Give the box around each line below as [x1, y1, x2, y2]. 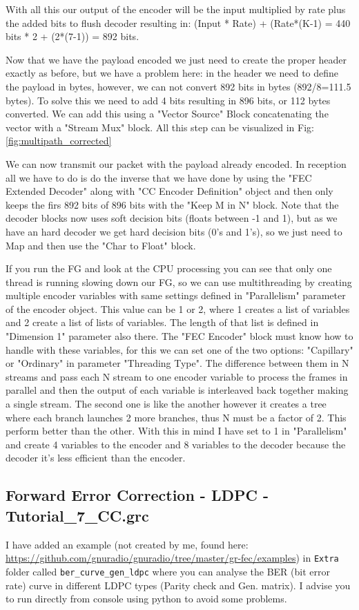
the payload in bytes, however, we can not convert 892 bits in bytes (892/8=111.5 [6, 79, 351, 93]
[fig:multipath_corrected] [6, 133, 112, 148]
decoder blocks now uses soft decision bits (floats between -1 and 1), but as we [6, 211, 338, 225]
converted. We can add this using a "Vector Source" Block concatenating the [6, 106, 329, 121]
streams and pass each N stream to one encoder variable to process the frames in [6, 369, 348, 383]
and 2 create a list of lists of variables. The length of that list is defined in [6, 315, 319, 330]
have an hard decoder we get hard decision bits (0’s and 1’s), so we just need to [6, 224, 342, 238]
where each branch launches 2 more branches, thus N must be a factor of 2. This [6, 410, 347, 424]
